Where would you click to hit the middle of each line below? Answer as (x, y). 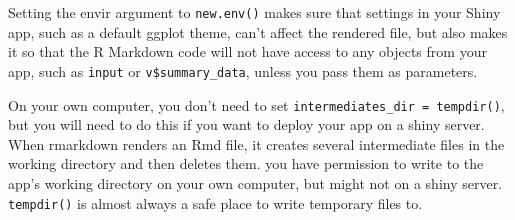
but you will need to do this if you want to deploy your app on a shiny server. (246, 124)
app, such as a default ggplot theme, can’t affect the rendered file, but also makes (258, 31)
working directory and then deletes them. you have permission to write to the (246, 163)
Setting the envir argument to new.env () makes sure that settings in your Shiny (254, 12)
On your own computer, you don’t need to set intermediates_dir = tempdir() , (256, 104)
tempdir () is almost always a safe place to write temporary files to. (215, 202)
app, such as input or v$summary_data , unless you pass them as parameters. (243, 70)
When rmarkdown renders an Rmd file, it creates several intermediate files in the (256, 143)
